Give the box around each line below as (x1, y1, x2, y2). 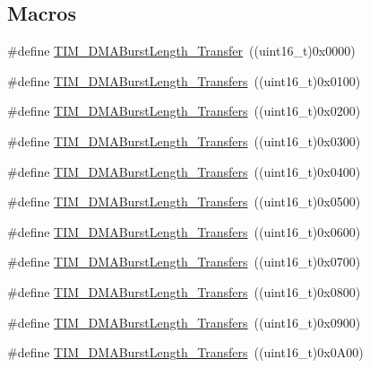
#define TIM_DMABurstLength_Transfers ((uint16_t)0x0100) (7, 71, 361, 90)
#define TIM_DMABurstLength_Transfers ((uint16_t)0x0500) (7, 192, 361, 211)
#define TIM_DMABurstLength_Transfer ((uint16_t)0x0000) (7, 41, 356, 60)
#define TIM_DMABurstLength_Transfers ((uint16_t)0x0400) (7, 162, 361, 180)
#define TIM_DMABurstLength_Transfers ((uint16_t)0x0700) (7, 252, 361, 271)
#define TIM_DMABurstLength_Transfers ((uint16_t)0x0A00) (7, 343, 364, 362)
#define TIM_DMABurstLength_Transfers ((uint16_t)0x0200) (7, 101, 361, 120)
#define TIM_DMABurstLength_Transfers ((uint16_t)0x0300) (7, 131, 361, 150)
